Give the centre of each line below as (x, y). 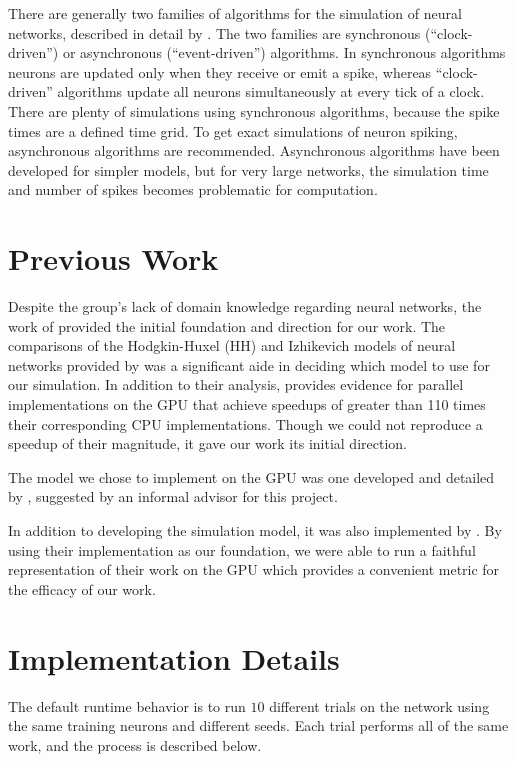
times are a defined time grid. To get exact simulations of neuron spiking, (233, 130)
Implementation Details (174, 657)
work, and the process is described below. (135, 744)
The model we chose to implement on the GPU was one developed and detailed (251, 476)
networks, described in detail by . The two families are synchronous (214, 32)
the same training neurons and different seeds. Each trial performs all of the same (258, 725)
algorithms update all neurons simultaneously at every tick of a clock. (271, 91)
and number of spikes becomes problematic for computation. (193, 189)
